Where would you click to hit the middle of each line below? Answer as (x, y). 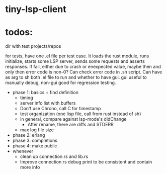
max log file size (37, 130)
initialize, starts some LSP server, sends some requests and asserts (75, 61)
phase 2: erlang (29, 135)
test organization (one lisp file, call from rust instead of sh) (80, 114)
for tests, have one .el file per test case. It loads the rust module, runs (77, 56)
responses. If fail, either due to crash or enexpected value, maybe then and (83, 67)
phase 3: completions (35, 141)
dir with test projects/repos (33, 46)
